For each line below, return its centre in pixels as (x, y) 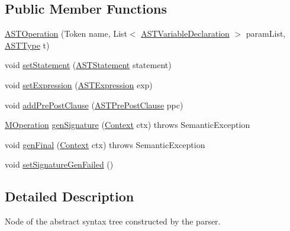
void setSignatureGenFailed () (59, 164)
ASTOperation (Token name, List (66, 33)
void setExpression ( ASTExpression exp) (79, 84)
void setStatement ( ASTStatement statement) (88, 65)
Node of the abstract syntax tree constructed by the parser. (113, 221)
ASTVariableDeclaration (185, 33)
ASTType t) (27, 45)
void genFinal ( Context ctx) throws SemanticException (105, 144)
